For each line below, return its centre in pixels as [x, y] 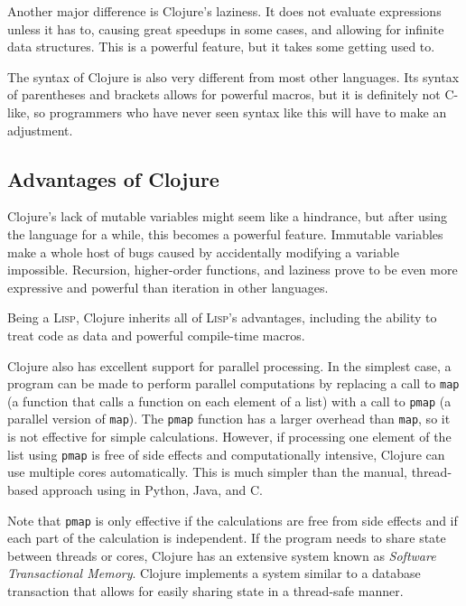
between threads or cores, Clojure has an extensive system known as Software [222, 555]
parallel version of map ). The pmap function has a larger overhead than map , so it [229, 419]
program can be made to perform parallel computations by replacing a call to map [233, 383]
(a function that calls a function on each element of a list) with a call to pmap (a [229, 401]
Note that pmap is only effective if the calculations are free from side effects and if [233, 520]
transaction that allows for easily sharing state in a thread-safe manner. [205, 590]
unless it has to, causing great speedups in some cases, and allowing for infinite [226, 28]
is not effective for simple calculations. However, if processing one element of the [229, 437]
